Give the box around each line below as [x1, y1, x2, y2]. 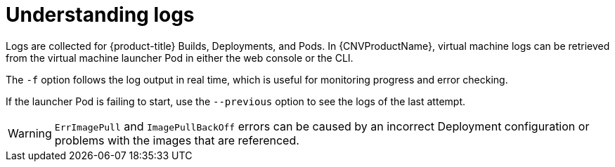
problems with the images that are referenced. [54, 133, 299, 147]
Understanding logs [6, 3, 195, 27]
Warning [8, 126, 52, 140]
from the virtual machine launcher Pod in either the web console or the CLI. [6, 51, 354, 64]
